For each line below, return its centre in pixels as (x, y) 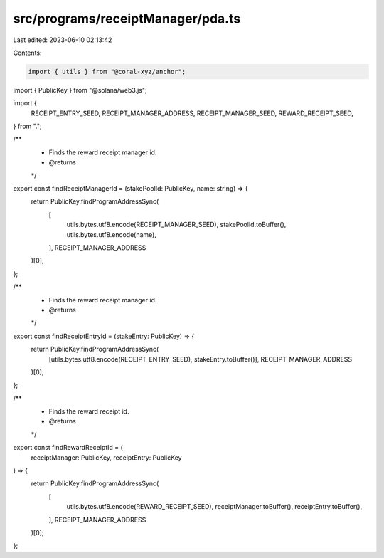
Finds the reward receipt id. (89, 411)
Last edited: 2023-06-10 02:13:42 (63, 40)
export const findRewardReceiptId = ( (68, 448)
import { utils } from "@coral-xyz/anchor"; (107, 72)
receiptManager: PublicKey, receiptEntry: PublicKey (106, 457)
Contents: (27, 53)
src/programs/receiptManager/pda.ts (127, 19)
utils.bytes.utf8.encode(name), (111, 234)
